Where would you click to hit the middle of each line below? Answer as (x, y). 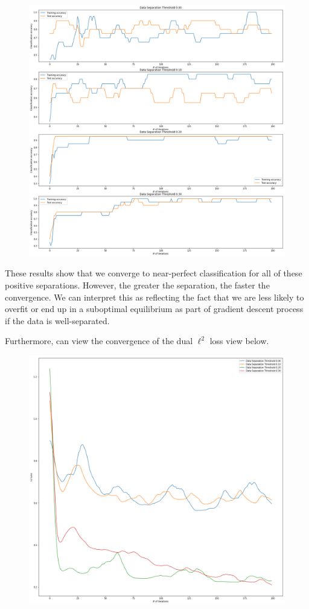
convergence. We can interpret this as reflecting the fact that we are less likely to (154, 297)
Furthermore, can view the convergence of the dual (99, 341)
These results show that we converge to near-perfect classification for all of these (154, 273)
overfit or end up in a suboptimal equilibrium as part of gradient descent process (154, 309)
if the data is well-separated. (57, 320)
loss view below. (239, 341)
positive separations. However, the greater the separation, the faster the (137, 285)
